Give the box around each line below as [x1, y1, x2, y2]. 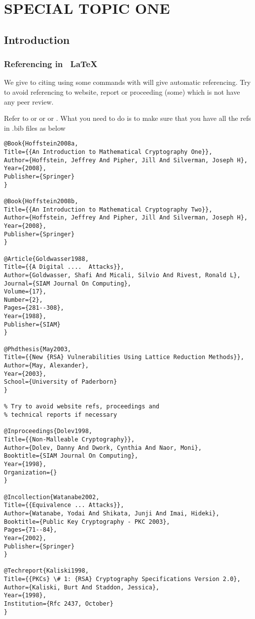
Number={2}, [4, 296, 43, 303]
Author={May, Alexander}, [4, 362, 89, 369]
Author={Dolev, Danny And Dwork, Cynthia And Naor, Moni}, [4, 444, 202, 451]
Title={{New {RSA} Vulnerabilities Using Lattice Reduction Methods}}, [4, 354, 244, 361]
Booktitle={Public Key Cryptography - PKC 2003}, [4, 518, 170, 525]
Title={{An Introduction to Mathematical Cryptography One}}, [4, 148, 213, 155]
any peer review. [4, 96, 54, 107]
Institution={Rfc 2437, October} [4, 600, 113, 608]
